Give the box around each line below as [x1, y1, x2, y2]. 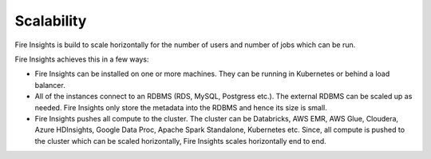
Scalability [14, 12, 87, 30]
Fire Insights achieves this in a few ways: [14, 54, 149, 64]
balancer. [34, 80, 65, 89]
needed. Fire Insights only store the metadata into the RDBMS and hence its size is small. [34, 102, 327, 112]
